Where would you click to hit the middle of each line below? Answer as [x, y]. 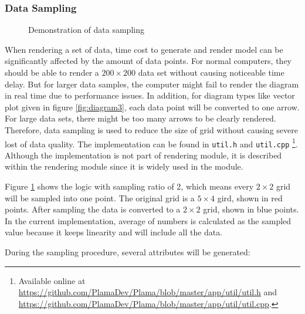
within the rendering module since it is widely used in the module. [124, 166]
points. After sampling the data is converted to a [93, 209]
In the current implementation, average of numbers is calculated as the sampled [148, 220]
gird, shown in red [250, 197]
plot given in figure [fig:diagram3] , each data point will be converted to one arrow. [152, 107]
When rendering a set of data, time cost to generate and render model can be [144, 49]
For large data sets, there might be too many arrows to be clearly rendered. [140, 118]
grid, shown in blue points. [251, 209]
